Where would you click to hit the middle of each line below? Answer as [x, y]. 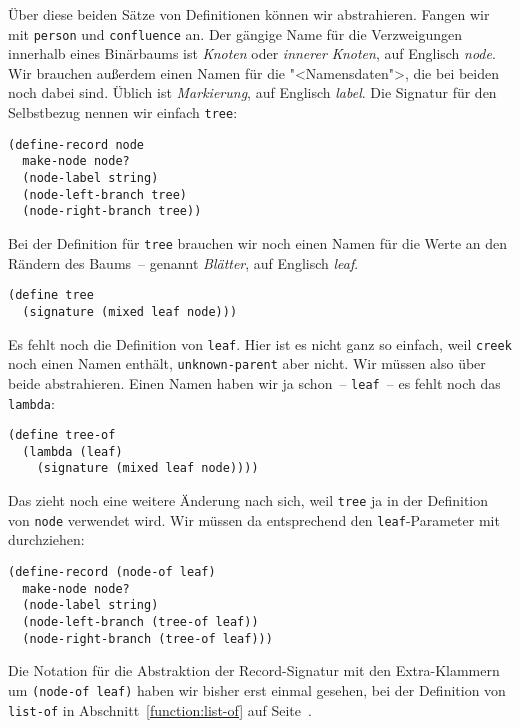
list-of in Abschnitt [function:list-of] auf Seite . [160, 709]
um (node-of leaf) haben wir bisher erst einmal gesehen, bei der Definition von [257, 689]
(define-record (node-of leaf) [112, 572]
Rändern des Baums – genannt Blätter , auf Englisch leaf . [183, 262]
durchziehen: [46, 539]
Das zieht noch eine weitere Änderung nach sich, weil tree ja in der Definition [248, 500]
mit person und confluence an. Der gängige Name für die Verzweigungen [235, 33]
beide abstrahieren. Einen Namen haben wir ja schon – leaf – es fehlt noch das [254, 382]
